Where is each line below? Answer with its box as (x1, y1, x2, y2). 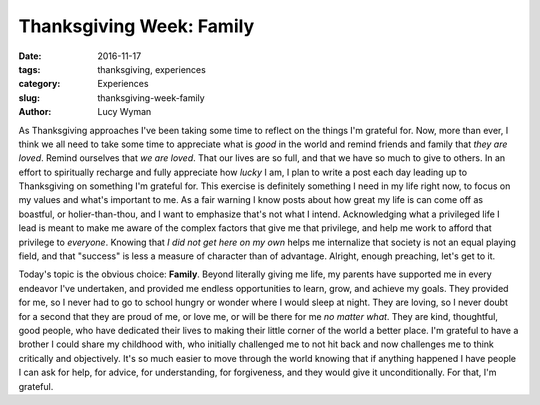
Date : (18, 50, 42, 62)
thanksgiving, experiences (97, 63, 207, 75)
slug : (18, 91, 40, 104)
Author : (18, 106, 52, 118)
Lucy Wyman (97, 106, 152, 118)
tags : (18, 63, 41, 75)
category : (18, 78, 61, 90)
